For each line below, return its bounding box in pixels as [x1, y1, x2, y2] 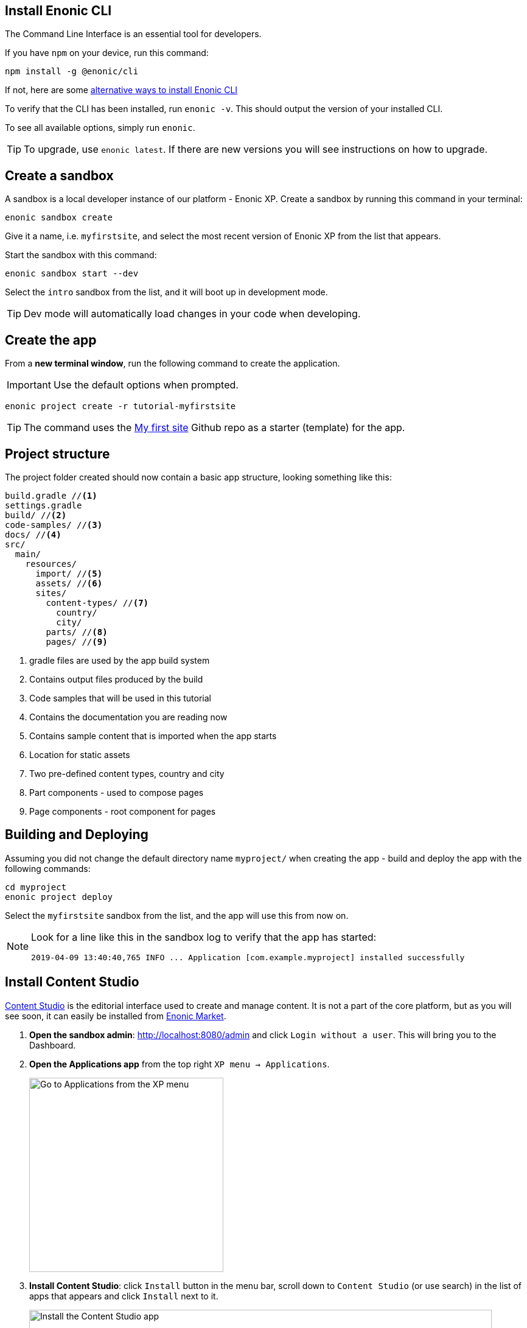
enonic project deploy [5, 891, 113, 902]
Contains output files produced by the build [29, 673, 203, 684]
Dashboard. [29, 1039, 76, 1050]
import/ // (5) [35, 568, 103, 578]
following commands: [5, 863, 91, 874]
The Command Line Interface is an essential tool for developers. [5, 29, 262, 40]
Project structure [5, 446, 110, 462]
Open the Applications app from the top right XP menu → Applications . [29, 1058, 330, 1069]
